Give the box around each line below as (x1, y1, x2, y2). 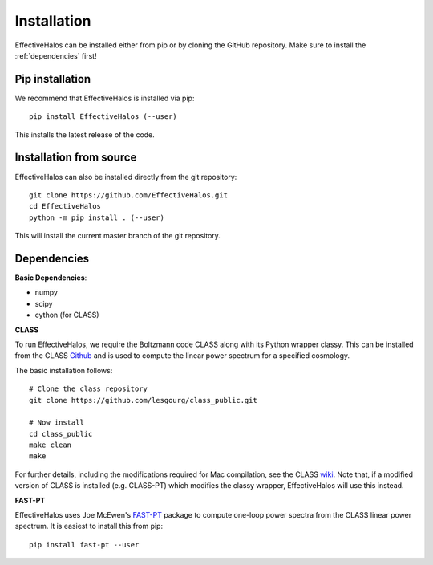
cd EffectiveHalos (29, 201, 102, 211)
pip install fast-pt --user (29, 540, 140, 549)
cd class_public (29, 429, 93, 438)
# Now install (29, 418, 84, 427)
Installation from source (14, 151, 137, 165)
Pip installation (14, 72, 91, 86)
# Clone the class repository (29, 384, 148, 393)
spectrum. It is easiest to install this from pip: (14, 522, 164, 531)
